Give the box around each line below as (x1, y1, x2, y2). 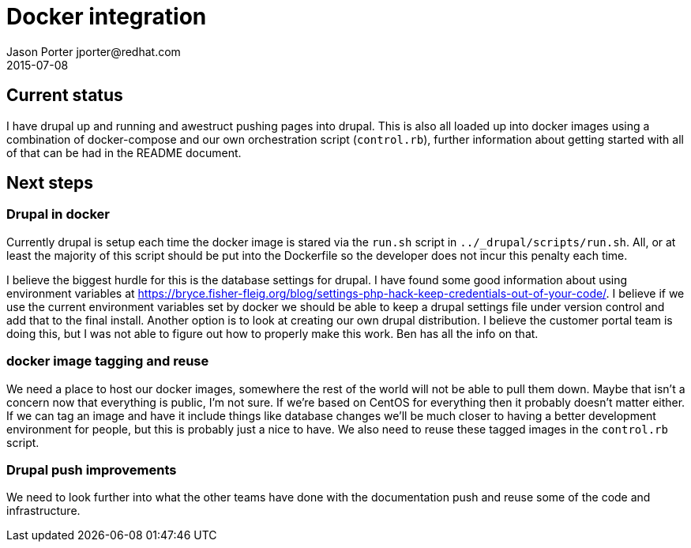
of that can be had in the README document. (6, 145, 242, 160)
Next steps (6, 173, 93, 193)
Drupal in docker (6, 206, 110, 223)
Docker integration (6, 3, 207, 30)
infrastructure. (6, 504, 81, 518)
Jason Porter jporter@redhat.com (6, 44, 181, 58)
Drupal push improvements (6, 461, 177, 478)
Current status (6, 85, 123, 106)
